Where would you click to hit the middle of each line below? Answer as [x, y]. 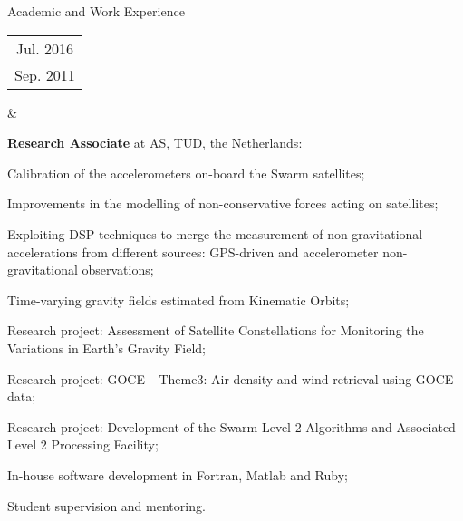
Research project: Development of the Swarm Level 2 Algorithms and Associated [231, 426]
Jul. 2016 [45, 48]
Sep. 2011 [45, 74]
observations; [118, 270]
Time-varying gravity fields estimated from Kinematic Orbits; [178, 299]
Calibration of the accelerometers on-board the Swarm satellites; [186, 173]
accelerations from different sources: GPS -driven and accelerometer [193, 251]
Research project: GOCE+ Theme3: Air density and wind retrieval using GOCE [231, 378]
